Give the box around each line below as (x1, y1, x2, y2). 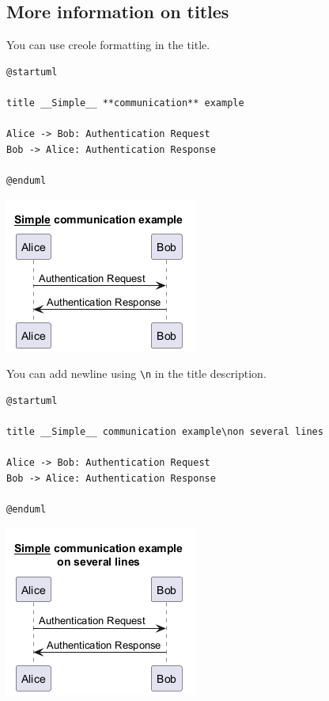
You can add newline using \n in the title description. (6, 365, 267, 382)
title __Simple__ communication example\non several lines (6, 425, 323, 437)
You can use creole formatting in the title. (6, 36, 210, 53)
